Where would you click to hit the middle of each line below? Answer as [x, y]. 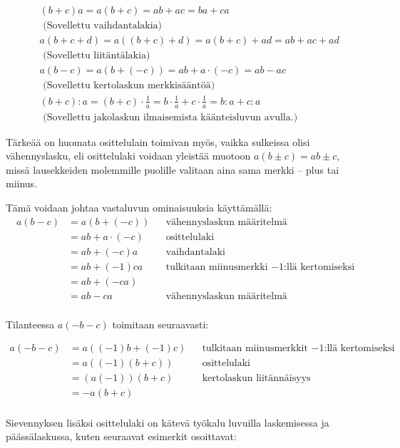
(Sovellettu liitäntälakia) [97, 56]
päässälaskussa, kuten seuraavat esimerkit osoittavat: [121, 436]
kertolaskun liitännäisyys [256, 379]
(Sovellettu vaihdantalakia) [103, 26]
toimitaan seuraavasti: [160, 324]
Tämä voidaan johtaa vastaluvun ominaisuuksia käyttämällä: [139, 207]
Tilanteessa [30, 324]
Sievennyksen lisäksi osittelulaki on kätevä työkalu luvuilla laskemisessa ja [168, 422]
